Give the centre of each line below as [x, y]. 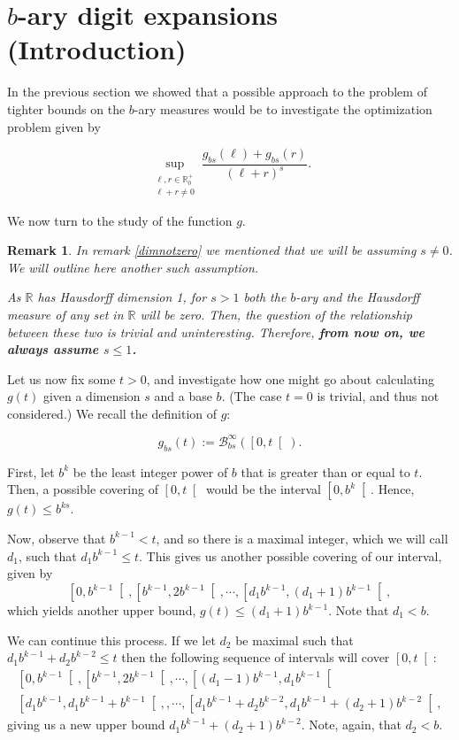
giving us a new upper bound [86, 725]
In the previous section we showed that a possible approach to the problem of [217, 92]
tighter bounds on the [66, 108]
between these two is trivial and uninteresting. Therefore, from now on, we [216, 331]
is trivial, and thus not [378, 396]
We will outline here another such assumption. [133, 267]
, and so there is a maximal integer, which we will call [302, 538]
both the [265, 297]
